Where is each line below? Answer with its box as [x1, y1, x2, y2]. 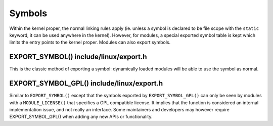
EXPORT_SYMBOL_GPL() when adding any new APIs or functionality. [9, 114, 153, 120]
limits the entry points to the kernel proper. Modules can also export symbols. [9, 39, 171, 46]
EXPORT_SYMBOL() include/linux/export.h [9, 53, 147, 61]
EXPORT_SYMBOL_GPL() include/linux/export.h [9, 79, 163, 88]
